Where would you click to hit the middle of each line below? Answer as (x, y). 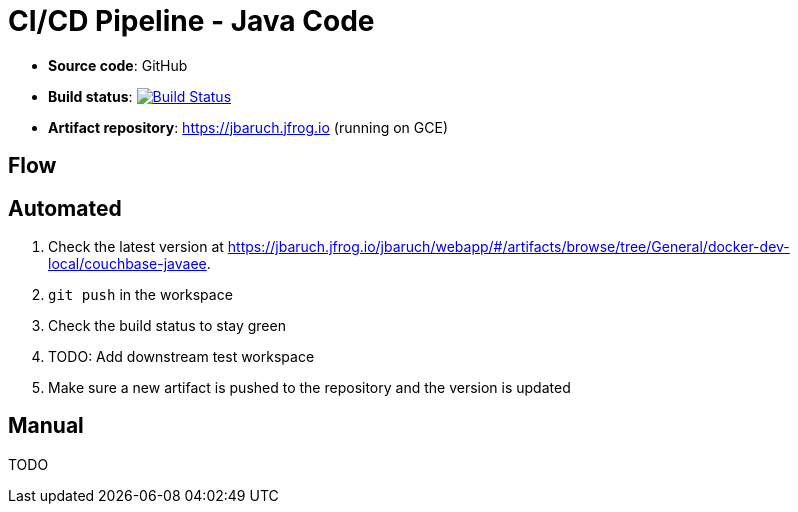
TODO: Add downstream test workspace (181, 357)
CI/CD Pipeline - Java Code (191, 21)
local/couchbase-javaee (127, 264)
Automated (65, 208)
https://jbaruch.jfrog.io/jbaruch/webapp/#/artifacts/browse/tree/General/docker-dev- (508, 247)
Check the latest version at (136, 247)
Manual (46, 426)
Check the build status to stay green (167, 326)
